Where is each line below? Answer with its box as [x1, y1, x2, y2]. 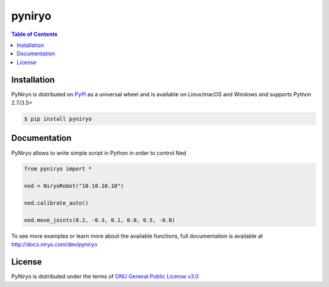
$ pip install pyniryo [24, 116, 92, 122]
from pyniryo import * [24, 165, 92, 172]
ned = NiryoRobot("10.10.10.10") [24, 183, 124, 190]
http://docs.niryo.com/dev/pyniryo [11, 241, 97, 248]
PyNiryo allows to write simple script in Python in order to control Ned [11, 149, 186, 157]
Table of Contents [11, 30, 58, 38]
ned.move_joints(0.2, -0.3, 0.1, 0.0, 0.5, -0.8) [24, 216, 175, 224]
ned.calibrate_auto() [24, 200, 89, 207]
